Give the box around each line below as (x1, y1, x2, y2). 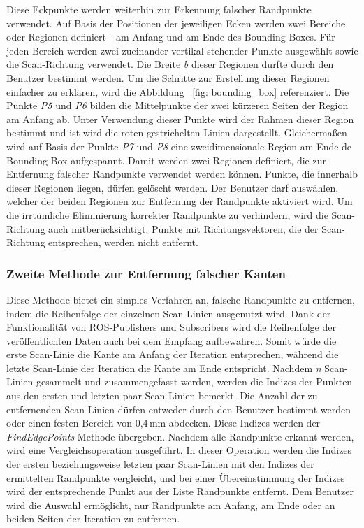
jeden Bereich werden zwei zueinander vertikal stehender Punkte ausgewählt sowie (6, 43, 358, 57)
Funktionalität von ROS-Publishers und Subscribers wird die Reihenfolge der (6, 320, 336, 334)
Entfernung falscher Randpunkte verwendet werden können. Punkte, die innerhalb (6, 166, 358, 181)
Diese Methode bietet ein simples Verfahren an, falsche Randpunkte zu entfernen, (6, 292, 355, 306)
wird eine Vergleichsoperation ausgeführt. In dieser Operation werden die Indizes (6, 443, 352, 457)
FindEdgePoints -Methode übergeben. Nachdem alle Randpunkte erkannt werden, (6, 429, 354, 443)
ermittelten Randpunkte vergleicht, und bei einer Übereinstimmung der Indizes (6, 470, 345, 485)
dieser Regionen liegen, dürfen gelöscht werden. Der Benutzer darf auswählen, (6, 180, 339, 194)
